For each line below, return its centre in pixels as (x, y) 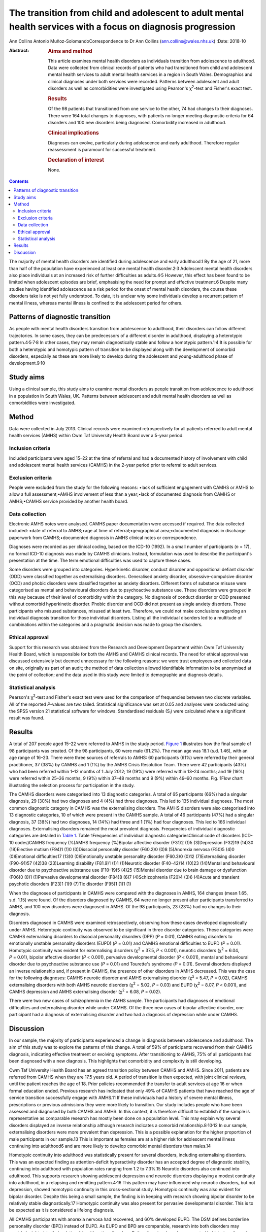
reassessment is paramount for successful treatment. (102, 150)
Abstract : (19, 50)
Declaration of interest (76, 160)
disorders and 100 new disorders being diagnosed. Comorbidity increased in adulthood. (137, 122)
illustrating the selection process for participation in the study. (72, 785)
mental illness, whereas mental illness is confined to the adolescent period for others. (96, 303)
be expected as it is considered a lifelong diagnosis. (62, 1210)
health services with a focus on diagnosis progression (122, 27)
